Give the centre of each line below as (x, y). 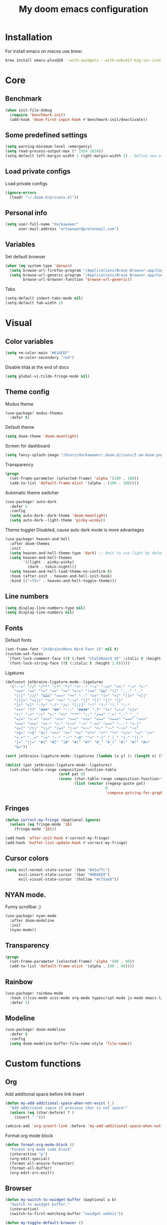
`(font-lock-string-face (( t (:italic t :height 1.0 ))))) (69, 663)
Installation (29, 37)
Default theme (20, 427)
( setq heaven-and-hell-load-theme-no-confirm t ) (61, 572)
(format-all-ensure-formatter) (42, 1163)
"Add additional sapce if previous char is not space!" (69, 1108)
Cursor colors (27, 859)
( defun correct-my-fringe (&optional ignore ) (53, 820)
